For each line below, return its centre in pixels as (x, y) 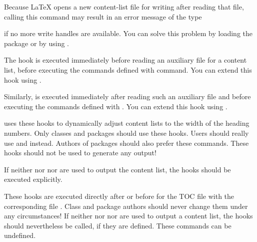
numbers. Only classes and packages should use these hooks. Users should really (126, 133)
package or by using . (37, 43)
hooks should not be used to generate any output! (80, 153)
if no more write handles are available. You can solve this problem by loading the (128, 33)
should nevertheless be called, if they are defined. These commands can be (118, 225)
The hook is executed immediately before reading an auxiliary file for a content (125, 60)
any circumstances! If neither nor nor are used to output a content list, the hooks (128, 216)
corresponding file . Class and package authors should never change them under (126, 206)
